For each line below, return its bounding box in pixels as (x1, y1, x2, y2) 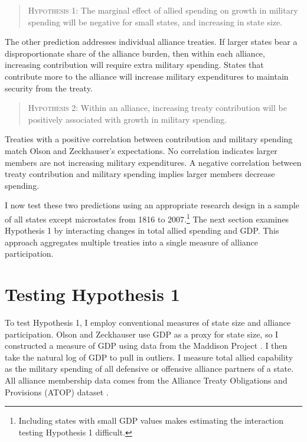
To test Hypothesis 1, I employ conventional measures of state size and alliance (5, 316, 291, 329)
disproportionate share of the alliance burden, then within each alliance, (5, 47, 265, 59)
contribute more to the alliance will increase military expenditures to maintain (5, 70, 289, 82)
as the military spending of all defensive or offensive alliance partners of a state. (5, 362, 294, 375)
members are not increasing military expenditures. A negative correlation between (5, 156, 302, 168)
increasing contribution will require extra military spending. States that (5, 58, 264, 71)
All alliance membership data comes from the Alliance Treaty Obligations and (5, 374, 288, 387)
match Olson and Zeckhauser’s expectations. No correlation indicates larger (5, 144, 277, 156)
